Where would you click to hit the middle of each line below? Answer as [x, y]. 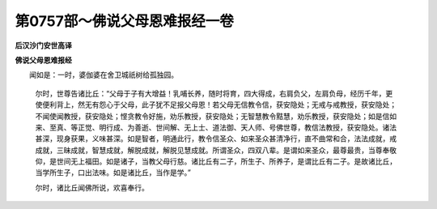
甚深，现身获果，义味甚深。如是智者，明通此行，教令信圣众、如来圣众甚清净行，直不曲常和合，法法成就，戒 [216, 139]
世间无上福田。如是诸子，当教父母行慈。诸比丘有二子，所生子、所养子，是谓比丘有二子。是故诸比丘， [226, 161]
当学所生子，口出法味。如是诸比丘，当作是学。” [113, 173]
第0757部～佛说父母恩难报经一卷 [125, 21]
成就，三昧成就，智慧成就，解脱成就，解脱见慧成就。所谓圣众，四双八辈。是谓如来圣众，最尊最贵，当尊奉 [212, 150]
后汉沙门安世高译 [43, 45]
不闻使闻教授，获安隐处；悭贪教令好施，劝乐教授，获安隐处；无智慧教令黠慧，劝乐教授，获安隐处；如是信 [212, 116]
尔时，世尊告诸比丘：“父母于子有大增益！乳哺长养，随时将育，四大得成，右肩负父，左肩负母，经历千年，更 [214, 93]
